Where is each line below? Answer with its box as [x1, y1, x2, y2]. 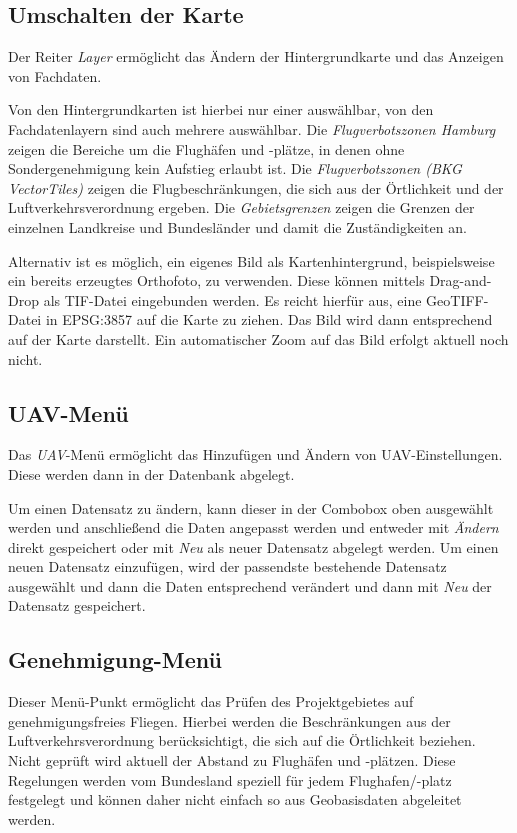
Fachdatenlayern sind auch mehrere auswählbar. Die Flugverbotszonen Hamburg [8, 118, 496, 139]
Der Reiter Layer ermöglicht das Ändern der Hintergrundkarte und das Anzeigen [8, 46, 504, 67]
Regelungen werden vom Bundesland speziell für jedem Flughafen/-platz [8, 769, 452, 790]
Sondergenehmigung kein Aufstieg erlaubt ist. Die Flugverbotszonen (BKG [8, 158, 462, 179]
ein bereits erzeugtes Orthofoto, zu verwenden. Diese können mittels [8, 270, 425, 291]
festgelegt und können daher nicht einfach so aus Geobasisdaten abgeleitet [8, 789, 462, 810]
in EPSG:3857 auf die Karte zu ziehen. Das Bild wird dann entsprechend [45, 309, 493, 330]
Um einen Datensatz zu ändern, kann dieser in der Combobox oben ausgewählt [8, 497, 494, 518]
